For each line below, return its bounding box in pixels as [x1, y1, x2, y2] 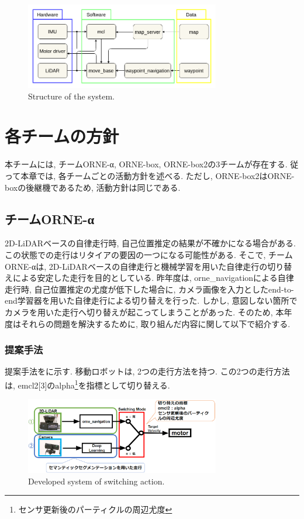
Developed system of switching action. [28, 475, 165, 487]
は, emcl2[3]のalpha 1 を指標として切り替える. [5, 377, 170, 391]
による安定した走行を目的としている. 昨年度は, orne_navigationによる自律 [12, 271, 294, 284]
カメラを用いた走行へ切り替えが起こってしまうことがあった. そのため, [5, 305, 273, 318]
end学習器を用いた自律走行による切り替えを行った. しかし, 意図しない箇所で [5, 294, 298, 307]
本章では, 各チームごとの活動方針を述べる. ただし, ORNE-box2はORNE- [20, 169, 295, 181]
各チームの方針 [5, 124, 119, 148]
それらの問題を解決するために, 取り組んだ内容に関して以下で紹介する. [20, 317, 291, 329]
